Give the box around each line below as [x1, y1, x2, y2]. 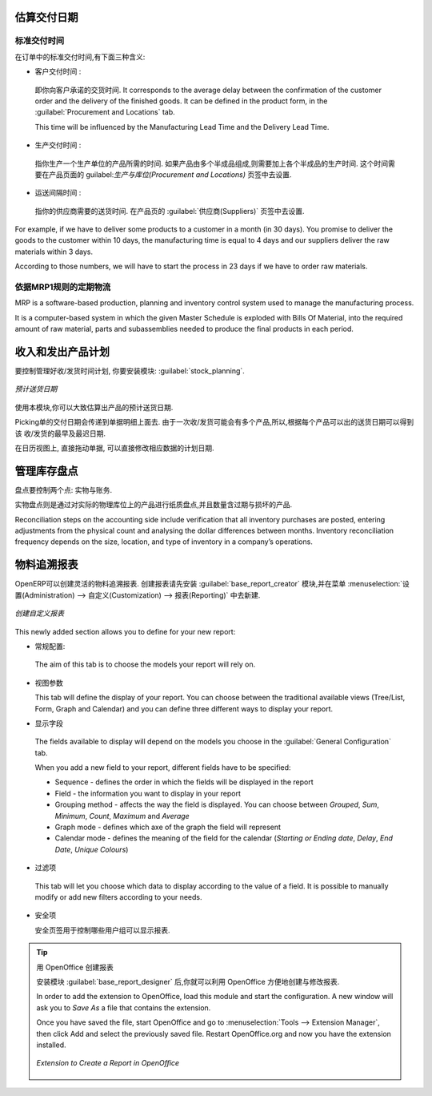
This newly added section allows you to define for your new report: [14, 627, 236, 636]
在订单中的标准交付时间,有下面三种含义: [14, 52, 146, 62]
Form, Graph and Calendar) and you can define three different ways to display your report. [34, 703, 334, 713]
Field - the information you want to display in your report [54, 788, 242, 798]
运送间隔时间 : [34, 188, 82, 198]
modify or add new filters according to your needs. [34, 892, 202, 901]
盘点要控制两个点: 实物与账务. [14, 485, 113, 494]
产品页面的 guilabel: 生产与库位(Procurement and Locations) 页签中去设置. [48, 169, 292, 179]
